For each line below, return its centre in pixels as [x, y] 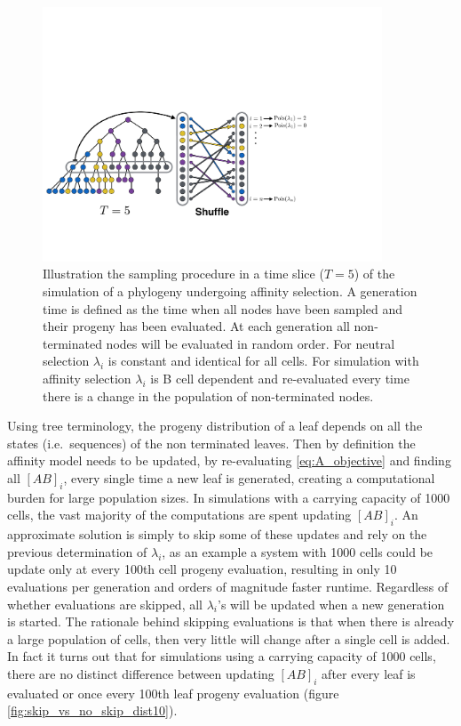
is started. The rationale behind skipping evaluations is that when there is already [231, 621]
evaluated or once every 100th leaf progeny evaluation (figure [173, 693]
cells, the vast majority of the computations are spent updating [179, 515]
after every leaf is [369, 673]
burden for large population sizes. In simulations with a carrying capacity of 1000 [229, 497]
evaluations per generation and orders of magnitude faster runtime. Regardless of [228, 586]
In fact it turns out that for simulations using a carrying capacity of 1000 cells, [222, 656]
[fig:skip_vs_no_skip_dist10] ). [92, 710]
